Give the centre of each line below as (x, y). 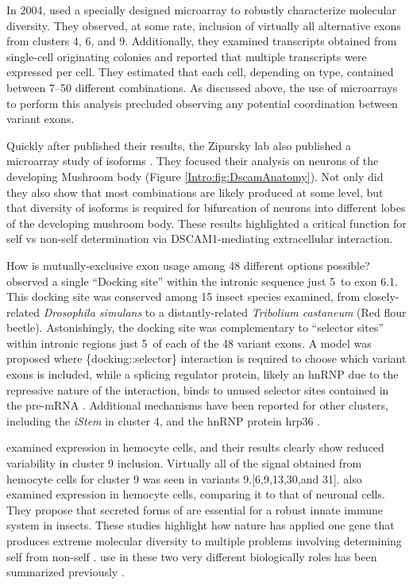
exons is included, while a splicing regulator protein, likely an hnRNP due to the (203, 374)
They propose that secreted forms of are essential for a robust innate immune (195, 509)
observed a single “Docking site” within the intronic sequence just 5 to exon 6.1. (202, 281)
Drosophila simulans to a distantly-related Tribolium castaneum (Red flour (225, 312)
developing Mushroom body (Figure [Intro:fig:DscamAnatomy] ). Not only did (195, 176)
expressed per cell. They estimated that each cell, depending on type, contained (200, 72)
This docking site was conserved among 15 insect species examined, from (183, 296)
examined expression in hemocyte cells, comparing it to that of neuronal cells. (196, 494)
